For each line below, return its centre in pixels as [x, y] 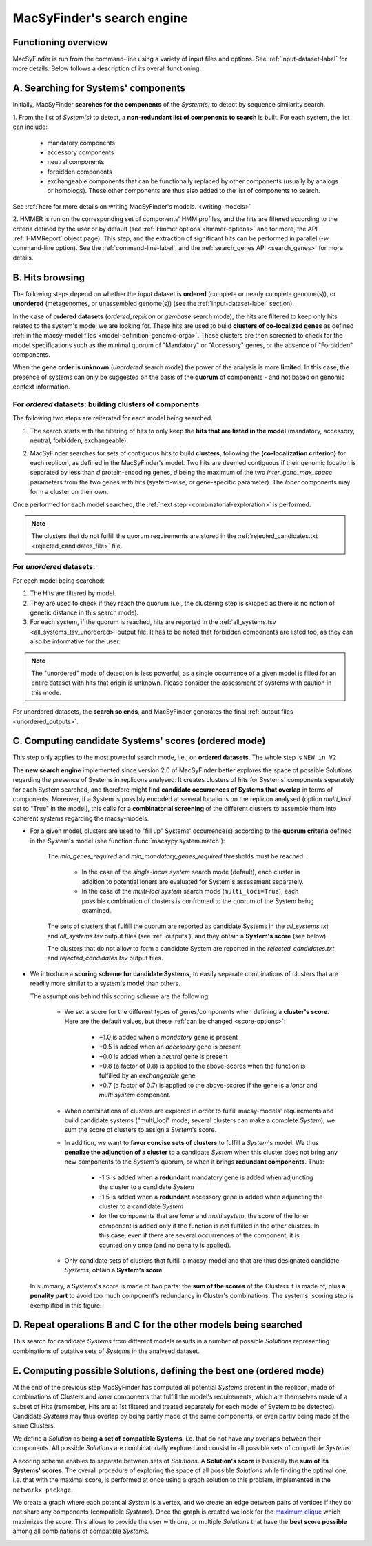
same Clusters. [34, 1425]
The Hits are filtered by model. [73, 593]
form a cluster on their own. [69, 492]
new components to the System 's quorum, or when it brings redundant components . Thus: [194, 1162]
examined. [96, 910]
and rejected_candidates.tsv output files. [105, 958]
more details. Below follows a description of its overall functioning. [107, 68]
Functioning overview [60, 42]
